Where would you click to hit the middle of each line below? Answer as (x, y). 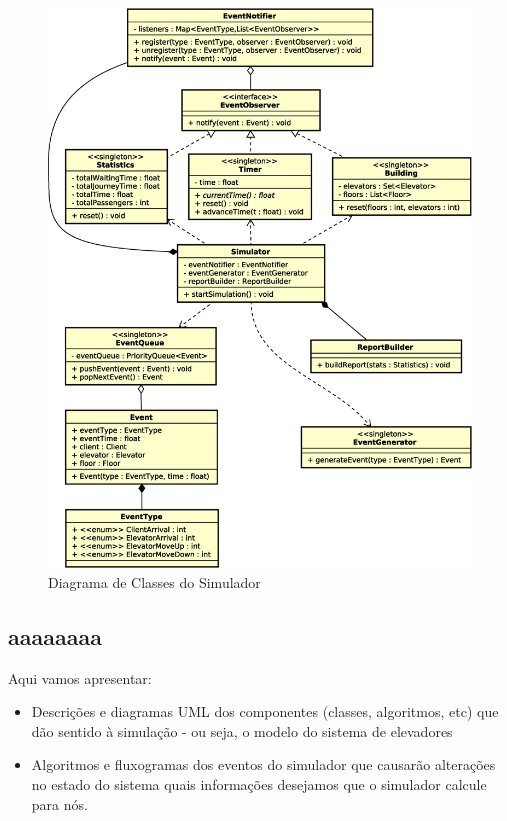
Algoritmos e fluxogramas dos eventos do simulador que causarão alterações (263, 764)
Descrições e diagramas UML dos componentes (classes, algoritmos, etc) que (265, 711)
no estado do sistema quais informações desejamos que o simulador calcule (259, 783)
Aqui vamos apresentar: (80, 677)
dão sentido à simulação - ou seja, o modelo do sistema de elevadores (242, 730)
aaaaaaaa (55, 635)
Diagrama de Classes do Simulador (154, 581)
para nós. (59, 803)
